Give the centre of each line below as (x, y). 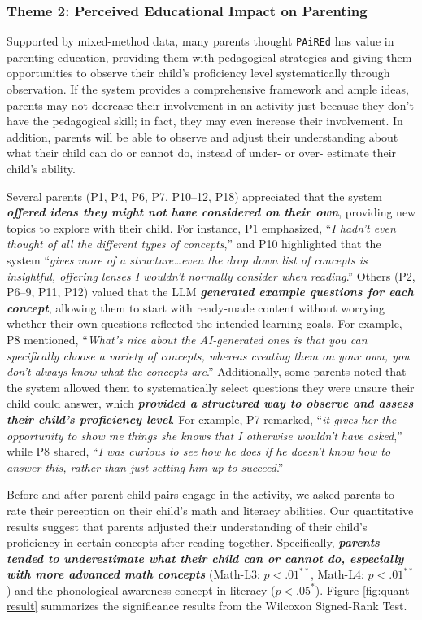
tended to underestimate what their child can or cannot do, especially (205, 558)
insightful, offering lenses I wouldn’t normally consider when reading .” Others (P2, (211, 275)
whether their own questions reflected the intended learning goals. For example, (204, 323)
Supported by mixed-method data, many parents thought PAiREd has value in (200, 41)
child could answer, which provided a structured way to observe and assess (210, 403)
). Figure (337, 589)
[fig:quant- (388, 589)
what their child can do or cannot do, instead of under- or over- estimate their (202, 153)
